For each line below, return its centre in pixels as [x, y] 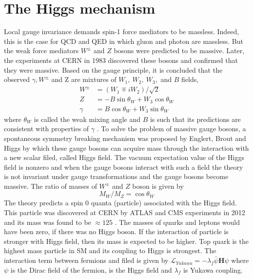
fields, [190, 79]
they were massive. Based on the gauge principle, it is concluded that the [113, 70]
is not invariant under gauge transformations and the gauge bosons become [116, 176]
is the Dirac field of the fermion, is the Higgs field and [91, 269]
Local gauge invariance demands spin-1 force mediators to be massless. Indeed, [122, 31]
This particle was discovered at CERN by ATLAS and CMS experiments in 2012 [125, 212]
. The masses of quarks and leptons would [177, 222]
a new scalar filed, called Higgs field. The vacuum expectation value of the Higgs [124, 157]
